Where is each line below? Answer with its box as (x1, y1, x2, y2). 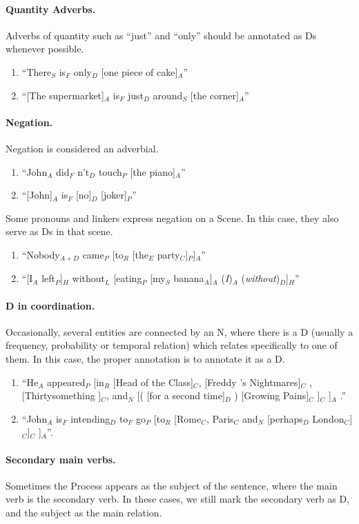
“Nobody (21, 247, 60, 261)
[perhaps (266, 411, 303, 425)
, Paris (206, 411, 234, 425)
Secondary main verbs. (6, 452, 116, 466)
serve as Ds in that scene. (6, 224, 113, 239)
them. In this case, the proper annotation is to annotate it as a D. (6, 351, 285, 365)
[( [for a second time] (137, 388, 225, 403)
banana (173, 271, 204, 285)
